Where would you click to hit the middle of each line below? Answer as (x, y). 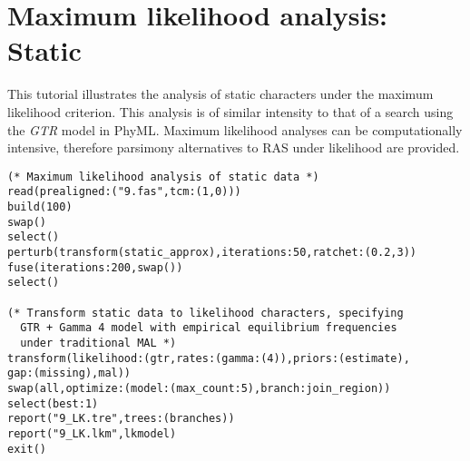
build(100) (40, 207)
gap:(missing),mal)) (69, 373)
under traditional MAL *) (98, 343)
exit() (27, 449)
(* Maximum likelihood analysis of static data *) (163, 177)
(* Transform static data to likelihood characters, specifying (206, 313)
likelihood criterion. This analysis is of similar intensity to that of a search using (230, 111)
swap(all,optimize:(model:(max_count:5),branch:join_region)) (199, 388)
